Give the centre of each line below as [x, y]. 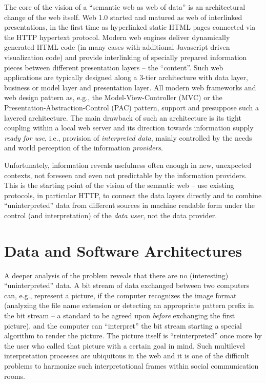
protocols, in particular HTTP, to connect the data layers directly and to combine [133, 195]
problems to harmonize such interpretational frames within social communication [131, 365]
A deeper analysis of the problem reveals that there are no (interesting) [116, 275]
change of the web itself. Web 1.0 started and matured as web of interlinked [123, 17]
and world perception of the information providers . [84, 148]
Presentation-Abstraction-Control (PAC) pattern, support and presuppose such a [131, 107]
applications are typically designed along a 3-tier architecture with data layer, [126, 77]
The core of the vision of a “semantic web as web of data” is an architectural [125, 7]
